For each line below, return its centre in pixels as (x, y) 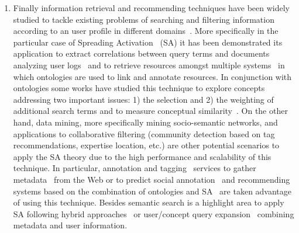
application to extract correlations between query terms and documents (141, 53)
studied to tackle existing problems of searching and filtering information (144, 19)
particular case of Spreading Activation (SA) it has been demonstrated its (148, 42)
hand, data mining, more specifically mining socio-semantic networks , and (145, 122)
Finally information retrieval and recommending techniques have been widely (151, 8)
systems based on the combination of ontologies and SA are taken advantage (152, 191)
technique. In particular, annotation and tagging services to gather (135, 168)
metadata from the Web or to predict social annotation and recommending (152, 179)
